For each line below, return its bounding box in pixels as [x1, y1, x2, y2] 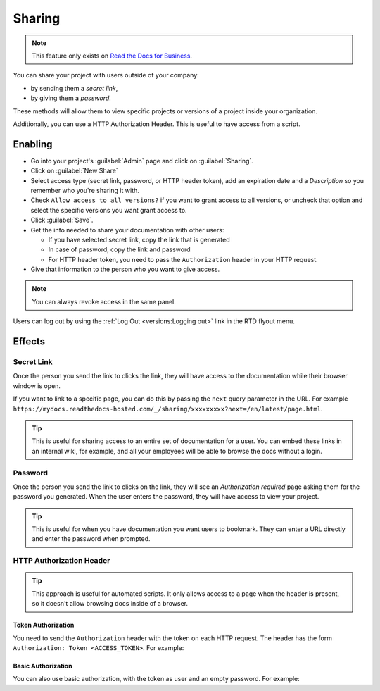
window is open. [13, 381, 61, 390]
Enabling [13, 138, 53, 150]
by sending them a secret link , [30, 84, 118, 92]
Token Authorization [13, 621, 75, 630]
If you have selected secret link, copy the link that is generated [48, 235, 230, 244]
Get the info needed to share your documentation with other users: [30, 225, 224, 234]
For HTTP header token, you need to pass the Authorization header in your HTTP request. [48, 255, 318, 263]
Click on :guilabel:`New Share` [30, 166, 119, 175]
